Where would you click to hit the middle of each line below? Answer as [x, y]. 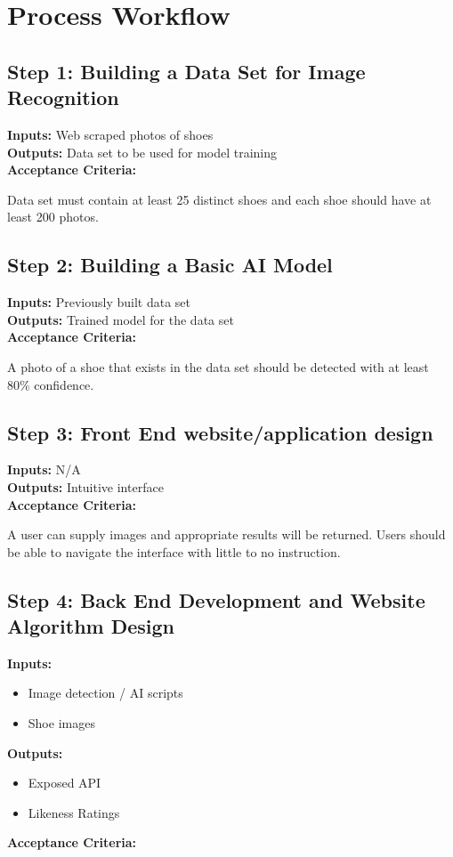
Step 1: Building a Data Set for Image [186, 71]
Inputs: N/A [44, 469]
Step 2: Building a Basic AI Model [170, 265]
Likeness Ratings [74, 812]
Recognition [63, 97]
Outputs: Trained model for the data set [121, 319]
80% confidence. [51, 384]
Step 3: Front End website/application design [220, 432]
